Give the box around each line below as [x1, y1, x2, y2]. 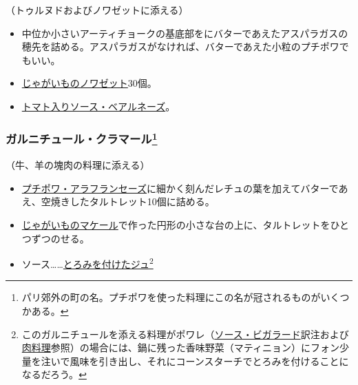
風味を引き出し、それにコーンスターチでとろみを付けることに [70, 353, 349, 368]
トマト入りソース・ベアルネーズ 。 [21, 98, 176, 113]
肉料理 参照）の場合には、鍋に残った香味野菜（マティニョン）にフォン [21, 340, 339, 355]
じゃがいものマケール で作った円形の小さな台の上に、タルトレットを [21, 218, 330, 232]
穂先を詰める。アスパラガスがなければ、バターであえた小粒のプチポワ [21, 39, 339, 54]
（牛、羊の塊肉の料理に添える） [6, 158, 150, 172]
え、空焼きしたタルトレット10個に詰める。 [21, 194, 215, 209]
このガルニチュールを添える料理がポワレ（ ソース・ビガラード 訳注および [21, 326, 349, 341]
